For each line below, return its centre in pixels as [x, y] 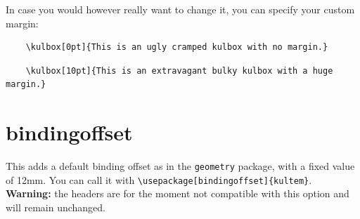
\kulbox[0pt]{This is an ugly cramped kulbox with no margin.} [177, 47]
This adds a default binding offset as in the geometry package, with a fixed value [180, 166]
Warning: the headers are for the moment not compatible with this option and [178, 193]
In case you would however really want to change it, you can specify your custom [180, 9]
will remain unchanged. [56, 207]
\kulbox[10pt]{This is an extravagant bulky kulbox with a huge [179, 71]
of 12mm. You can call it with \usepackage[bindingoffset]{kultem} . [159, 179]
